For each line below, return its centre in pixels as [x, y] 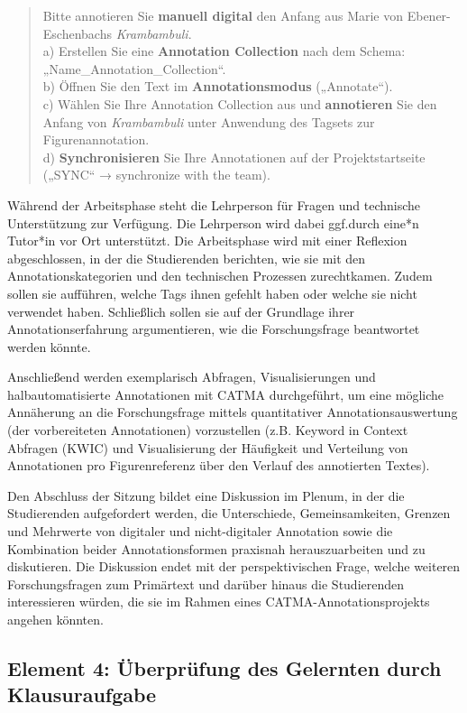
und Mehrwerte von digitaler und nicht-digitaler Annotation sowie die [200, 531]
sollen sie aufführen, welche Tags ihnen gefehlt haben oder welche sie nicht [212, 293]
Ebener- [429, 15]
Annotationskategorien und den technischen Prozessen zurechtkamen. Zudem [220, 276]
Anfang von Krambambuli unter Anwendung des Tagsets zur [209, 121]
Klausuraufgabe [82, 694]
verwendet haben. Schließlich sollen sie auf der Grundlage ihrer [181, 311]
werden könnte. [49, 346]
